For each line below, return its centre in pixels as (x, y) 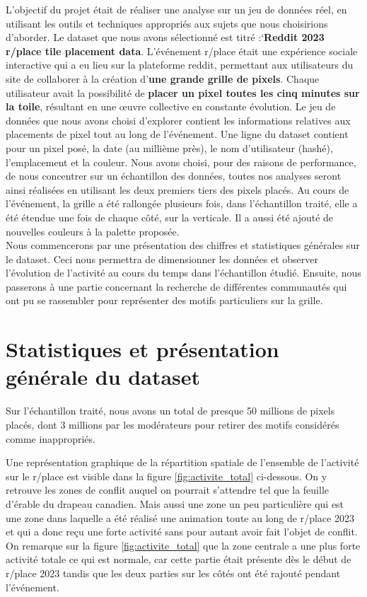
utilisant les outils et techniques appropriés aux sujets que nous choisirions (167, 23)
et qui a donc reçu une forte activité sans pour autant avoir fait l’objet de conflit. (182, 532)
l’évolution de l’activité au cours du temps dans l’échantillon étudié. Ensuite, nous (183, 273)
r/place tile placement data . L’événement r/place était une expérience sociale (182, 51)
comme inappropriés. (51, 438)
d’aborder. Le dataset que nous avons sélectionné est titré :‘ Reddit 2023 (165, 37)
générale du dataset (103, 377)
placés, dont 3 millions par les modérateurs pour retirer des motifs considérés (173, 424)
